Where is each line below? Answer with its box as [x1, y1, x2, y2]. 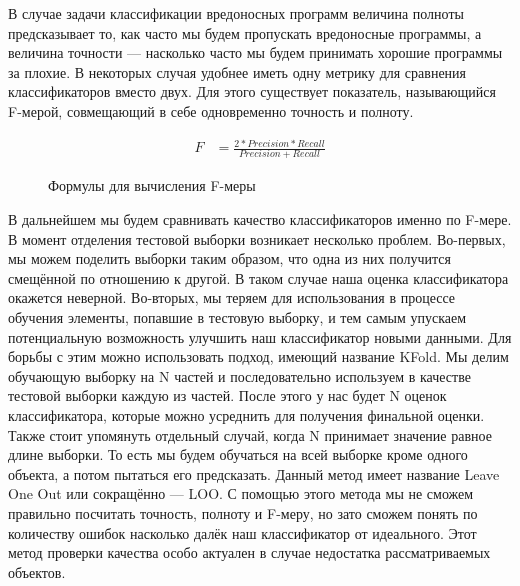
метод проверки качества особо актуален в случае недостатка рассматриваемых [8, 542, 491, 563]
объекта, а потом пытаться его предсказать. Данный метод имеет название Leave [8, 463, 500, 484]
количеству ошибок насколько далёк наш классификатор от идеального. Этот [8, 522, 477, 543]
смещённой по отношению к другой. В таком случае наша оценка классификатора [8, 267, 509, 288]
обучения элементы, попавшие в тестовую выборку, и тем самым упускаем [8, 306, 467, 327]
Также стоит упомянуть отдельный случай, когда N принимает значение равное [8, 424, 492, 445]
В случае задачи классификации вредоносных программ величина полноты [8, 3, 464, 23]
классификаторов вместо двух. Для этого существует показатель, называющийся [8, 81, 496, 102]
